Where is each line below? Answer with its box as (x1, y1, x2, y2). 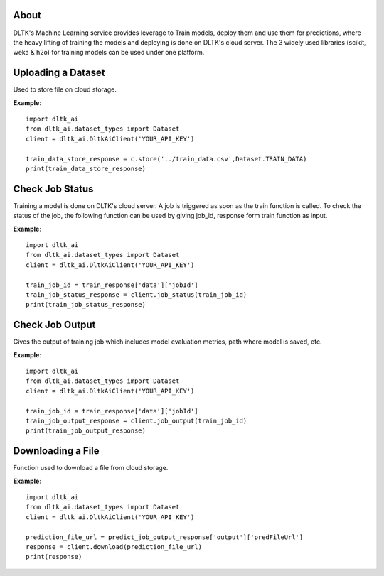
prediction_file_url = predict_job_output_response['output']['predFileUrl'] (26, 533, 304, 541)
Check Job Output (13, 319, 96, 331)
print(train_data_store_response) (26, 164, 146, 173)
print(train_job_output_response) (26, 427, 146, 435)
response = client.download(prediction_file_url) (26, 543, 203, 551)
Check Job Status (13, 183, 94, 195)
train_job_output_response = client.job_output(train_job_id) (26, 417, 247, 425)
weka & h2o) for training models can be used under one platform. (13, 48, 205, 57)
